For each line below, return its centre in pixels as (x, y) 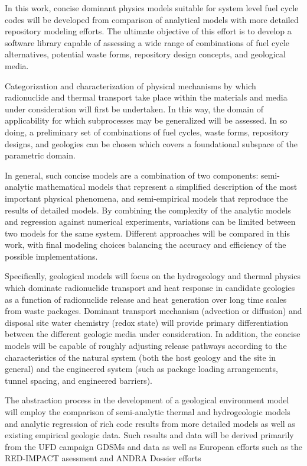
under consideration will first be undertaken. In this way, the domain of (134, 109)
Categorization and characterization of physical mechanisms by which (130, 85)
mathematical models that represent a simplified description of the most (167, 187)
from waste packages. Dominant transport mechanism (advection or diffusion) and (153, 311)
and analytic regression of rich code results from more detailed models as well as (150, 423)
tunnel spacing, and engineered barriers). (79, 380)
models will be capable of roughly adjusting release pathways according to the (146, 346)
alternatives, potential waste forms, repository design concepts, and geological (145, 54)
